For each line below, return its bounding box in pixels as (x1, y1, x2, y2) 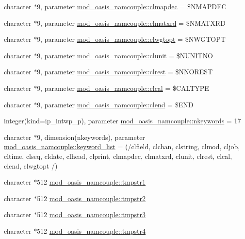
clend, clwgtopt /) (4, 160, 58, 171)
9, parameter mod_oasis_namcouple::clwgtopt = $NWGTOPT (37, 34, 226, 44)
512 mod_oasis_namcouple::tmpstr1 (37, 177, 146, 187)
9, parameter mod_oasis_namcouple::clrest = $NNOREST (37, 67, 213, 77)
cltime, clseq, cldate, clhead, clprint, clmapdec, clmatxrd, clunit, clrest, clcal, (4, 151, 232, 161)
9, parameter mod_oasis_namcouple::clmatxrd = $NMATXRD (37, 17, 226, 28)
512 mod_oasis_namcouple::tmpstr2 (37, 193, 146, 203)
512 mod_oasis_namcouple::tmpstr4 (37, 225, 146, 236)
